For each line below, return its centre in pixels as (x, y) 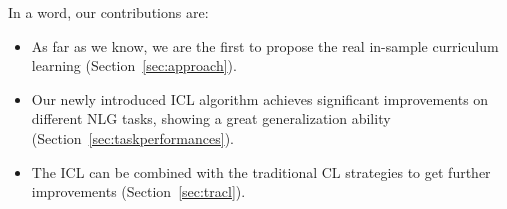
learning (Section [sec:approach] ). (134, 65)
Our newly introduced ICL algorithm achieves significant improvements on (260, 98)
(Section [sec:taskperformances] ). (132, 137)
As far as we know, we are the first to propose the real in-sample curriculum (265, 45)
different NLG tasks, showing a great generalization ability (211, 118)
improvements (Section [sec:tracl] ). (138, 191)
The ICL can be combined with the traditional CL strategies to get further (261, 171)
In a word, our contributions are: (108, 12)
